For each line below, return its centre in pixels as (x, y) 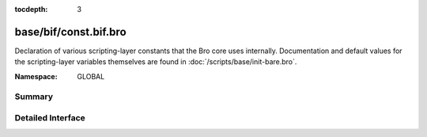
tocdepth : (31, 9)
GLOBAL (91, 76)
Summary (34, 97)
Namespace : (36, 76)
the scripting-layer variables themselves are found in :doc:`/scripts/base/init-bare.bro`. (156, 62)
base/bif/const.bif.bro (70, 32)
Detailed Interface (50, 118)
